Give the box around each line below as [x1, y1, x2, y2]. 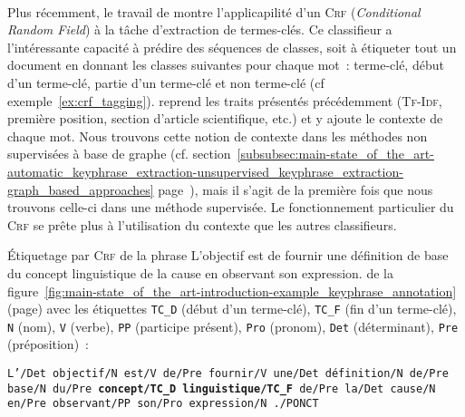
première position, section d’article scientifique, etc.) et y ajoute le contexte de [7, 109, 443, 128]
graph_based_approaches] [7, 179, 154, 199]
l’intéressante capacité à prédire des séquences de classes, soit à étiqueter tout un [7, 37, 457, 56]
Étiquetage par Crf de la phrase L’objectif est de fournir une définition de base [7, 246, 449, 265]
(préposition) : [7, 335, 89, 354]
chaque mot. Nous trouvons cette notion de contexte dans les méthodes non [7, 126, 428, 145]
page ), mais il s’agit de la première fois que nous [158, 179, 433, 199]
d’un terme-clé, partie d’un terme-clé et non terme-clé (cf [7, 73, 325, 92]
